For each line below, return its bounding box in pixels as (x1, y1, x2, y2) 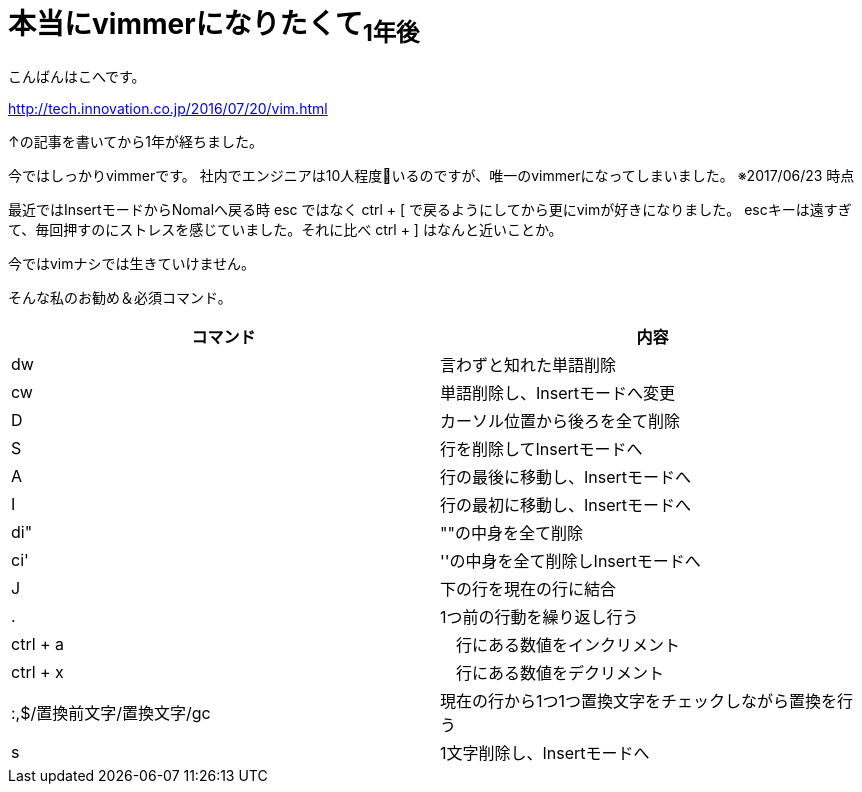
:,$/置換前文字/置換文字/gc (11, 703, 211, 724)
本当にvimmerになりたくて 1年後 (8, 7, 420, 47)
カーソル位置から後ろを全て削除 (440, 411, 681, 432)
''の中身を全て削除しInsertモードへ (440, 551, 701, 572)
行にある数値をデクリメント (456, 663, 665, 684)
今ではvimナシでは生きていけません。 (8, 255, 256, 273)
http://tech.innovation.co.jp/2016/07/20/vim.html (8, 100, 328, 118)
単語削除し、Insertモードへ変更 (440, 383, 676, 404)
